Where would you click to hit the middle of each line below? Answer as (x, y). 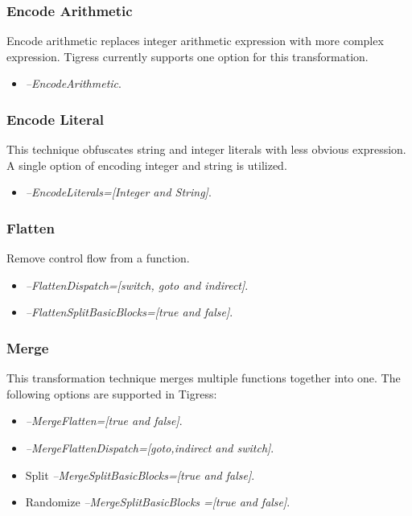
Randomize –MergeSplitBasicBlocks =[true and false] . (158, 502)
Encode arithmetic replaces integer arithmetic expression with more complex (195, 41)
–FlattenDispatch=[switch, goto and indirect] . (137, 285)
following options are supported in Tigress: (112, 393)
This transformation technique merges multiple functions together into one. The (204, 378)
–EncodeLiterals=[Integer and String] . (118, 192)
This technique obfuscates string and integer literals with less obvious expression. (206, 149)
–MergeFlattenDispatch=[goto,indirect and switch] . (150, 448)
